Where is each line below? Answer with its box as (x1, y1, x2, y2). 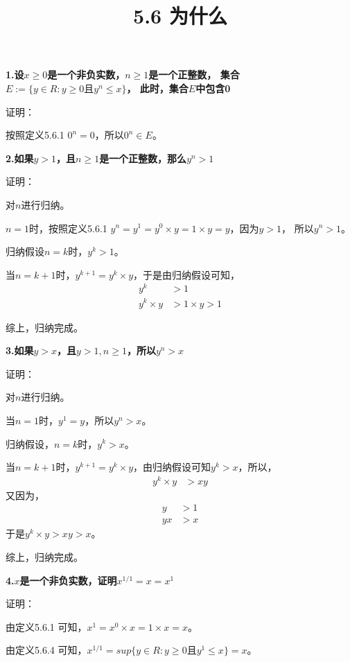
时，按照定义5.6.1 (29, 220, 107, 235)
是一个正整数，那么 (99, 150, 187, 165)
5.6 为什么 (133, 1, 227, 30)
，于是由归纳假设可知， (133, 267, 240, 281)
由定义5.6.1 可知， (6, 619, 87, 634)
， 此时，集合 (126, 80, 189, 95)
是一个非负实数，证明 (19, 573, 117, 587)
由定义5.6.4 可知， (6, 643, 87, 657)
